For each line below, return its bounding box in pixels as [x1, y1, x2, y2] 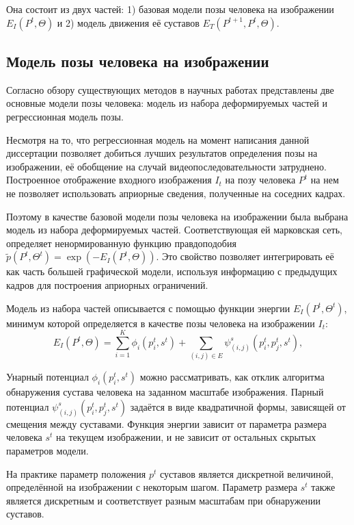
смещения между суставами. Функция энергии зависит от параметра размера [6, 416, 327, 431]
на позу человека [225, 172, 296, 187]
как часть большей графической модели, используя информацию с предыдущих [6, 264, 338, 279]
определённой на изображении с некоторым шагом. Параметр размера [6, 480, 297, 494]
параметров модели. [6, 444, 89, 458]
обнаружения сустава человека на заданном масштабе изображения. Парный [6, 385, 324, 399]
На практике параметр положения [6, 466, 146, 481]
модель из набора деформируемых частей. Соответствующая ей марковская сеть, [6, 222, 342, 237]
